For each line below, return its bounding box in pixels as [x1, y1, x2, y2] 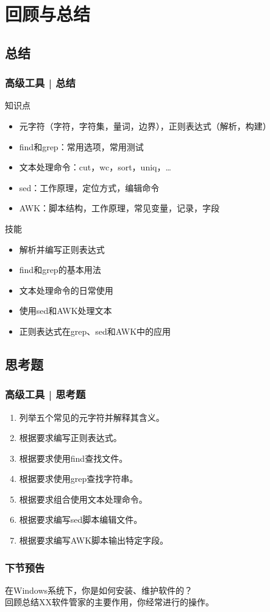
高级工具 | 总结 [5, 75, 76, 90]
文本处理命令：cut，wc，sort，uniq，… [19, 161, 171, 173]
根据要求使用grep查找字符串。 [19, 472, 138, 485]
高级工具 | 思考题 [5, 387, 86, 402]
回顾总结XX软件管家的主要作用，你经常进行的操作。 [5, 596, 214, 608]
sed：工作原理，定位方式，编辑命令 [19, 181, 160, 194]
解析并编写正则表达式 [19, 242, 105, 255]
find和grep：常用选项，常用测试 [19, 140, 144, 153]
